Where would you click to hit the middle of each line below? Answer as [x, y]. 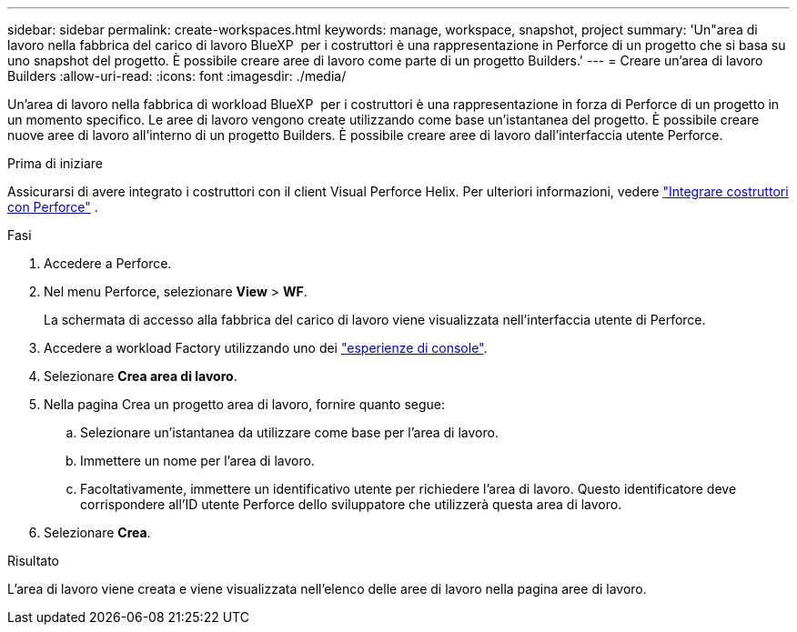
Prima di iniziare [55, 163]
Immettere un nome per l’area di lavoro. [197, 461]
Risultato [34, 561]
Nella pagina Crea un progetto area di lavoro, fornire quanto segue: [245, 404]
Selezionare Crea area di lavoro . [141, 376]
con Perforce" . [53, 207]
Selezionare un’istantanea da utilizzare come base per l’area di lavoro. [289, 432]
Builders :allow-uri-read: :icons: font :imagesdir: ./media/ [177, 76]
